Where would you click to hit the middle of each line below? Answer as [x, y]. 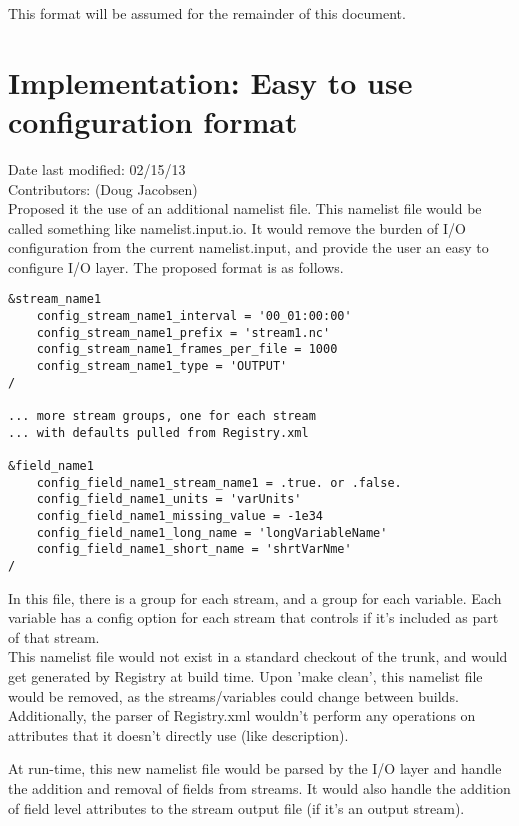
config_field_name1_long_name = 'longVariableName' [212, 532]
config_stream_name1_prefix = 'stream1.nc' [183, 332]
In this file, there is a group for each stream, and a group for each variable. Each [255, 597]
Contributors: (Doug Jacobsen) [103, 188]
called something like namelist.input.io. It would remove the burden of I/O [237, 227]
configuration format [153, 120]
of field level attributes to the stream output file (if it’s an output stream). [236, 807]
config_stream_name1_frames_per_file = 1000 [187, 349]
